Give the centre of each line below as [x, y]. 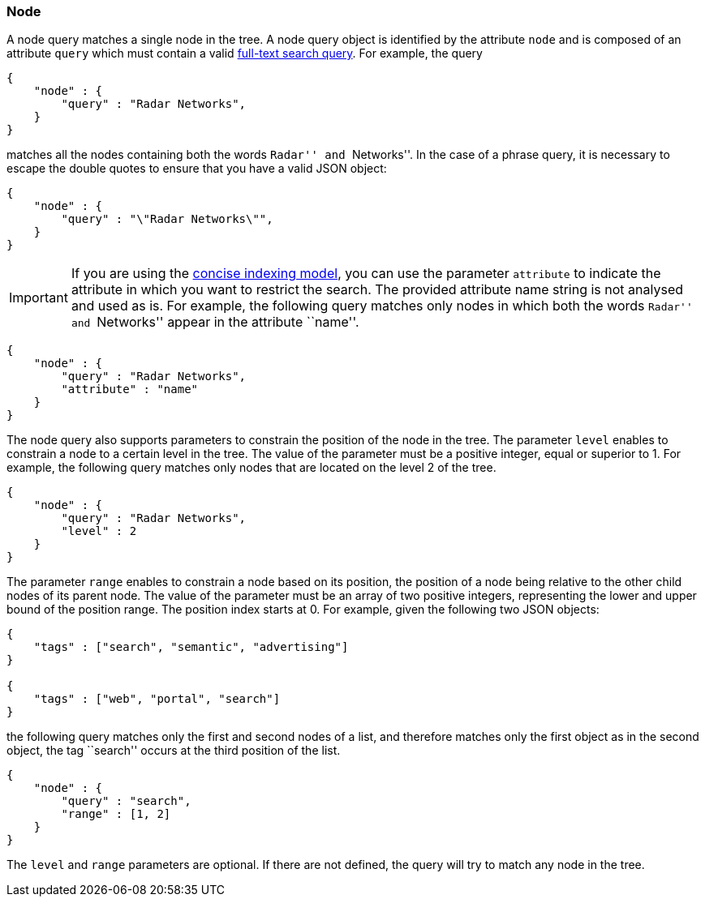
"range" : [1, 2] [116, 814]
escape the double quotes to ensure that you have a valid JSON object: [197, 169]
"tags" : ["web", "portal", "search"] [157, 699]
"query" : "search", [126, 801]
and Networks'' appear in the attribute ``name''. [215, 322]
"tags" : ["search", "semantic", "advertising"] [191, 647]
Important [39, 298]
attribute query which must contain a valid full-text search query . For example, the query [245, 53]
